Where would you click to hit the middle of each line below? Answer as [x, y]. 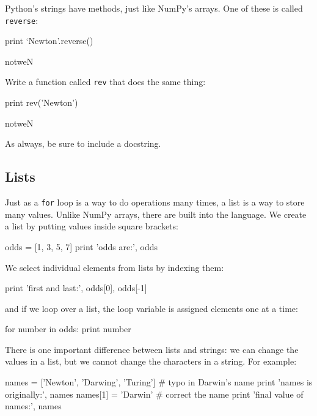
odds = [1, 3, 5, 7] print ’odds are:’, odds [82, 246]
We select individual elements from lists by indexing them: [115, 267]
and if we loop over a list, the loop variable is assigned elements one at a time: [151, 308]
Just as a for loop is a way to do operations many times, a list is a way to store [155, 202]
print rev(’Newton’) [42, 102]
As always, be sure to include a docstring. [83, 143]
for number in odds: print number [68, 329]
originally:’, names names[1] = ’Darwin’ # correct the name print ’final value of [154, 394]
